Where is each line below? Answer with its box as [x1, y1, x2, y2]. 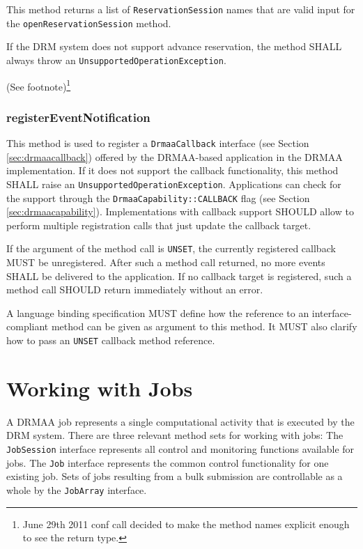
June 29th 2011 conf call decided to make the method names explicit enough [22, 516, 350, 531]
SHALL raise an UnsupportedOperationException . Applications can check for [6, 176, 341, 191]
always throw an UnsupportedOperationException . [6, 52, 226, 67]
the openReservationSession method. [6, 15, 171, 30]
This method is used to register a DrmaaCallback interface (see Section [6, 136, 309, 150]
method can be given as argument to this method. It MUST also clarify [51, 319, 357, 334]
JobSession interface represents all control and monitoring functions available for [6, 441, 355, 456]
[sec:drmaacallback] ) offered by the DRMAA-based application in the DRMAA [6, 149, 343, 164]
